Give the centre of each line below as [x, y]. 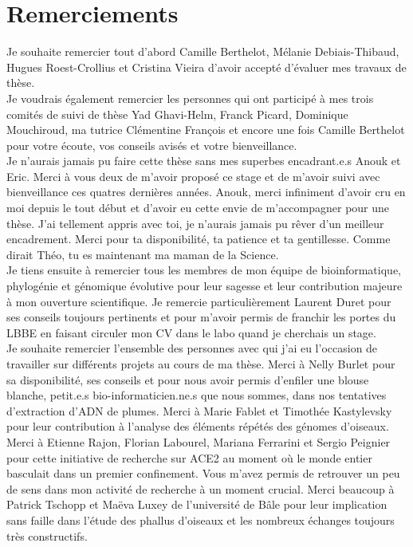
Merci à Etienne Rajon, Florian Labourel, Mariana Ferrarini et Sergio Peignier [199, 441]
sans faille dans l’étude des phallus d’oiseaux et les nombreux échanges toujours [201, 519]
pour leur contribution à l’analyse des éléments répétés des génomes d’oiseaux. [198, 426]
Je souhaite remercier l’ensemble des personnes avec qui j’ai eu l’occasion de [192, 348]
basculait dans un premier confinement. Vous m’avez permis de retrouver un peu [203, 473]
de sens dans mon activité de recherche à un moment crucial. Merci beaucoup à [201, 488]
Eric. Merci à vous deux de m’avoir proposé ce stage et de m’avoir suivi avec [193, 176]
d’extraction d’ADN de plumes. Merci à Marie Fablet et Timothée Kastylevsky [199, 410]
